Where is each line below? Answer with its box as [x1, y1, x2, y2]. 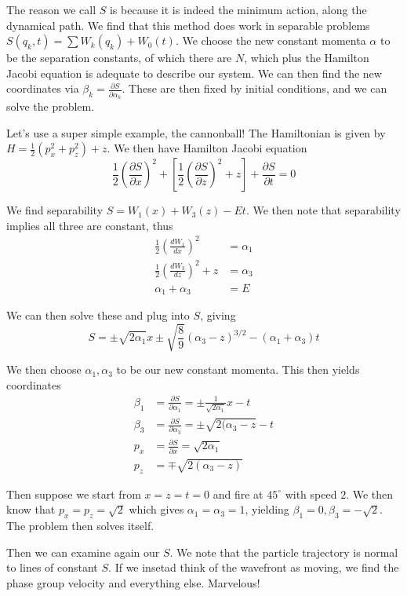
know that [6, 501, 56, 517]
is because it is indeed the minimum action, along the [109, 2, 367, 17]
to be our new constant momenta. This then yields [116, 361, 360, 378]
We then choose [6, 361, 82, 378]
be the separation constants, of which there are [6, 49, 232, 66]
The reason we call [6, 2, 96, 17]
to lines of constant [6, 559, 98, 576]
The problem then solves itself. [6, 517, 154, 534]
